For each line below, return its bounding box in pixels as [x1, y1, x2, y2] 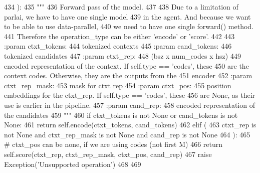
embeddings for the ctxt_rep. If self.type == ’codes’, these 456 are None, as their [4, 90, 255, 100]
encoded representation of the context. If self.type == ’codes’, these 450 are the [4, 60, 249, 71]
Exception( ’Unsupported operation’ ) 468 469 [4, 158, 141, 169]
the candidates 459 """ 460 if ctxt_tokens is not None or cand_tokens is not [4, 109, 238, 120]
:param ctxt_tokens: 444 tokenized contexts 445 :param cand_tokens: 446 [4, 41, 232, 51]
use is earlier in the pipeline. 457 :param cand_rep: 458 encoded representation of [4, 99, 255, 110]
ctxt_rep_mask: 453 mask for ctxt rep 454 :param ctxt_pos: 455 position [4, 80, 231, 90]
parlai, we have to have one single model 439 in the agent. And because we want [4, 11, 251, 22]
